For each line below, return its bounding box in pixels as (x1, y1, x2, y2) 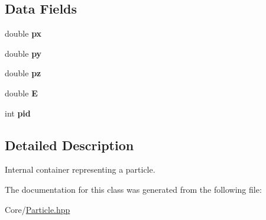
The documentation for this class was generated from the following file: (5, 183, 262, 195)
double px (5, 27, 42, 40)
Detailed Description (5, 135, 134, 154)
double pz (5, 67, 41, 79)
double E (5, 86, 38, 99)
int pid (5, 106, 31, 119)
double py (5, 47, 42, 59)
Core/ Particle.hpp (5, 203, 70, 215)
